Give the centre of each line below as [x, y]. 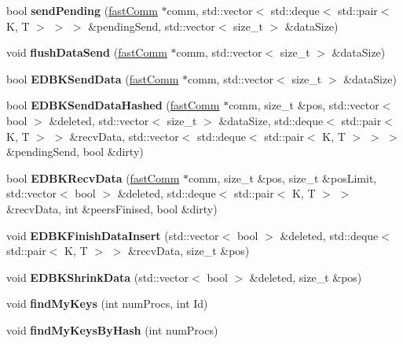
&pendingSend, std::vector [152, 26]
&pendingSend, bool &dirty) [75, 152]
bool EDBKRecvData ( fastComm [93, 178]
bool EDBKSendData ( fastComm [93, 78]
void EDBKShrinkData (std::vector [98, 277]
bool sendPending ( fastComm [82, 10]
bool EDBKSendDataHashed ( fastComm [113, 105]
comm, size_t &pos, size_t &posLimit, [282, 178]
